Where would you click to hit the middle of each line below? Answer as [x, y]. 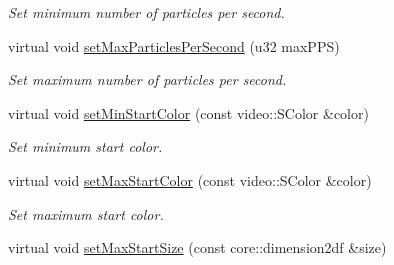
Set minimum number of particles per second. [146, 12]
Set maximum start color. [86, 213]
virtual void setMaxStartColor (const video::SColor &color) [190, 179]
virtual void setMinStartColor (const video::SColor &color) [188, 112]
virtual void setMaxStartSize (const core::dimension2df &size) [197, 247]
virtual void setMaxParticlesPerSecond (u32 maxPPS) [174, 45]
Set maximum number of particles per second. [147, 79]
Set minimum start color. [85, 146]
